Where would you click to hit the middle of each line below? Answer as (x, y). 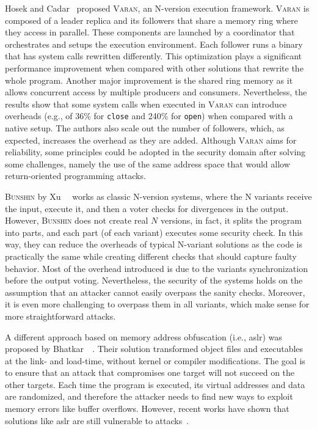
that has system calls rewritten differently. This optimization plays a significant (153, 56)
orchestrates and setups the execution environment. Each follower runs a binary (154, 44)
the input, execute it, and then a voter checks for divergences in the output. (147, 208)
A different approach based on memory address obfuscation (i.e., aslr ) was (144, 336)
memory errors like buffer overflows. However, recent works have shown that (147, 409)
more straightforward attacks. (60, 316)
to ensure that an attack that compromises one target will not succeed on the (150, 372)
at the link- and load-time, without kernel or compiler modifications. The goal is (155, 360)
